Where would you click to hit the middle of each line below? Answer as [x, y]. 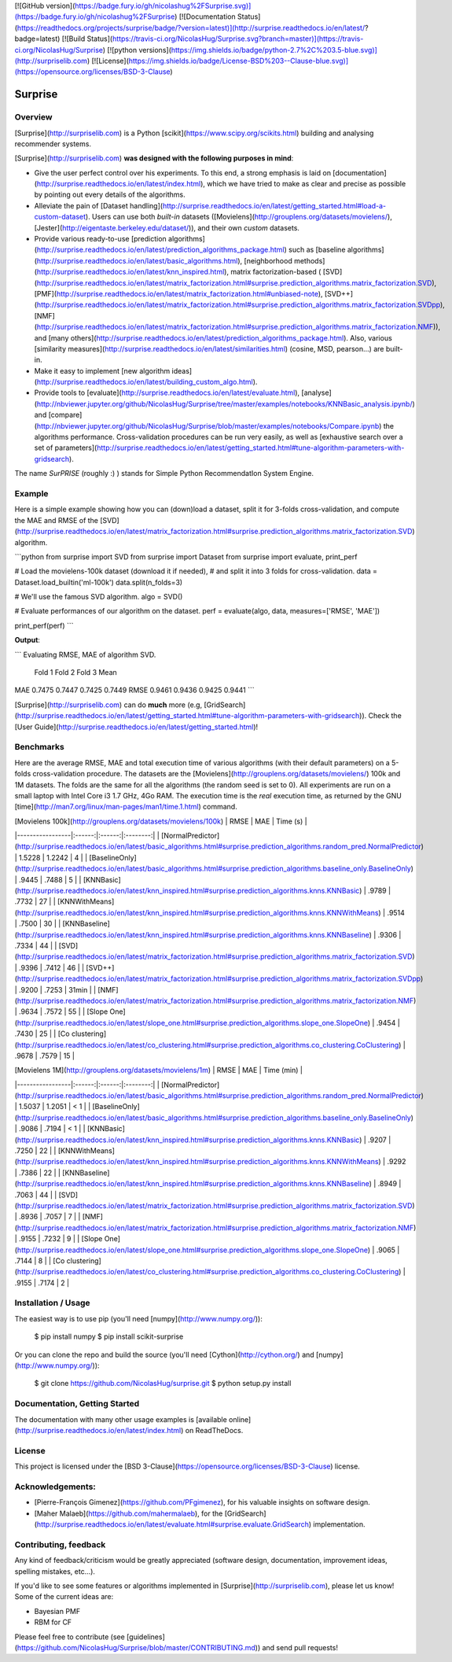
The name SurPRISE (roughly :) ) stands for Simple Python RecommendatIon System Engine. [164, 474]
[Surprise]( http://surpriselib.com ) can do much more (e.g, [108, 705]
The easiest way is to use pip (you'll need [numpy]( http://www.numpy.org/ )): [138, 1318]
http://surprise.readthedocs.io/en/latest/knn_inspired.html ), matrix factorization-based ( [179, 272]
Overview [33, 117]
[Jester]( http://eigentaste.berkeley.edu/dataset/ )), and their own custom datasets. [167, 227]
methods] [309, 260]
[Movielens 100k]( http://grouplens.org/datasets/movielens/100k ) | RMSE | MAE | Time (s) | [161, 821]
